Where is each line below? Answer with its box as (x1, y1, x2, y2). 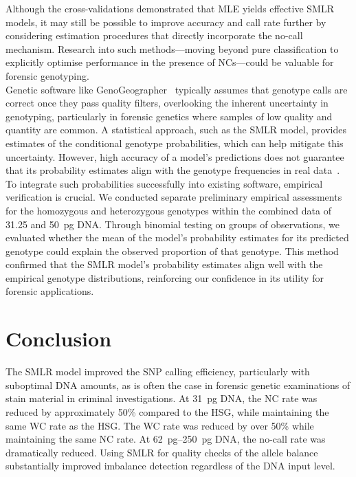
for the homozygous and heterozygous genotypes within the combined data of (5, 203, 331, 217)
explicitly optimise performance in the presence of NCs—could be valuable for (5, 55, 334, 69)
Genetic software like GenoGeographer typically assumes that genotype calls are (5, 82, 348, 96)
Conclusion (5, 324, 112, 353)
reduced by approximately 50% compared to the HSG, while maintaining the (5, 404, 329, 419)
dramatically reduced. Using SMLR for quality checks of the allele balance (5, 445, 318, 459)
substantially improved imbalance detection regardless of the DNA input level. (5, 458, 335, 473)
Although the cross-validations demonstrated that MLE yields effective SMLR (5, 1, 335, 15)
